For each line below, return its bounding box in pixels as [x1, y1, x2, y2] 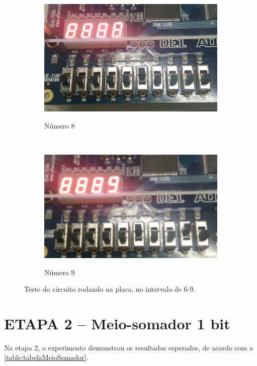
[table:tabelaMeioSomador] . [4, 352, 89, 362]
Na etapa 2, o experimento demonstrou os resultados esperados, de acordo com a [4, 342, 253, 352]
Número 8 [44, 120, 75, 131]
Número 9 [44, 267, 75, 277]
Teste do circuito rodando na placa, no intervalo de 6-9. [24, 284, 196, 294]
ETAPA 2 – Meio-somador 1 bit [4, 313, 230, 333]
